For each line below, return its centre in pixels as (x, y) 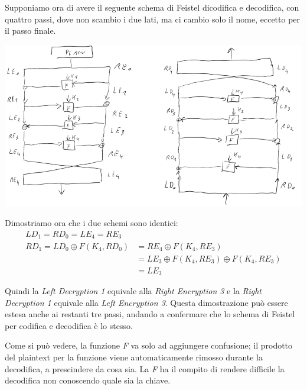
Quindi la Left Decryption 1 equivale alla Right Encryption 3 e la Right (133, 291)
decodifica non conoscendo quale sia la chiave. (88, 380)
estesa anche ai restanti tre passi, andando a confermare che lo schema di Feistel (150, 314)
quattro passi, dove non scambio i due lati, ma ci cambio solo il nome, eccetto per (153, 19)
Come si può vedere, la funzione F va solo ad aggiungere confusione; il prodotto (149, 345)
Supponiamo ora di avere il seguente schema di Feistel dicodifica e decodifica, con (152, 7)
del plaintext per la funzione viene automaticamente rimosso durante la (134, 357)
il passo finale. (30, 30)
